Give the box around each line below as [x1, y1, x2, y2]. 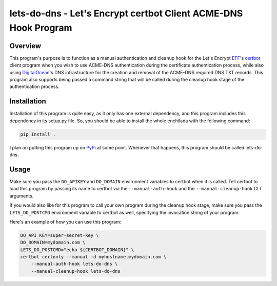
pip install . [20, 131, 56, 137]
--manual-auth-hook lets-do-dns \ [31, 261, 118, 267]
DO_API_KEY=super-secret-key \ [20, 232, 100, 238]
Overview [9, 41, 42, 50]
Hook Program [9, 22, 72, 33]
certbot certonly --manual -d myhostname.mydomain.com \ [20, 254, 167, 260]
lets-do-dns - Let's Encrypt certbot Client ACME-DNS [9, 8, 243, 19]
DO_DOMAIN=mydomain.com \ [20, 239, 86, 246]
